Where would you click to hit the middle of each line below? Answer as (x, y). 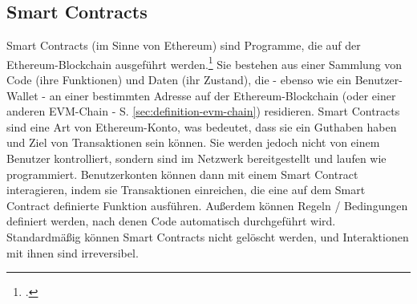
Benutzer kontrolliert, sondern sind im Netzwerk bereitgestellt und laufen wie (196, 158)
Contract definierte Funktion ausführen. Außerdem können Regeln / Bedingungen (207, 205)
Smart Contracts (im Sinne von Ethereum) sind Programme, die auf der (184, 45)
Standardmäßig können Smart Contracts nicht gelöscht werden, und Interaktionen (208, 236)
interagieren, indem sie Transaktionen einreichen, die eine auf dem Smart (186, 190)
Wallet (22, 95)
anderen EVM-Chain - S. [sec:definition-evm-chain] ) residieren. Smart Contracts (203, 111)
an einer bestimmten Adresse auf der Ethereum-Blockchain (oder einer (223, 95)
